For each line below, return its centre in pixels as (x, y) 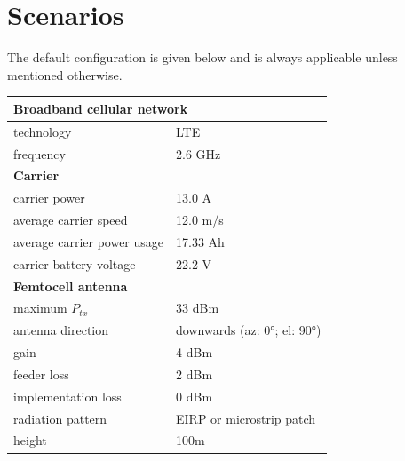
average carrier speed (71, 220)
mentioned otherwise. (65, 74)
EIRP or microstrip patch (246, 418)
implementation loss (67, 396)
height (30, 440)
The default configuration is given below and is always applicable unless (202, 57)
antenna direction (61, 330)
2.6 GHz (199, 153)
